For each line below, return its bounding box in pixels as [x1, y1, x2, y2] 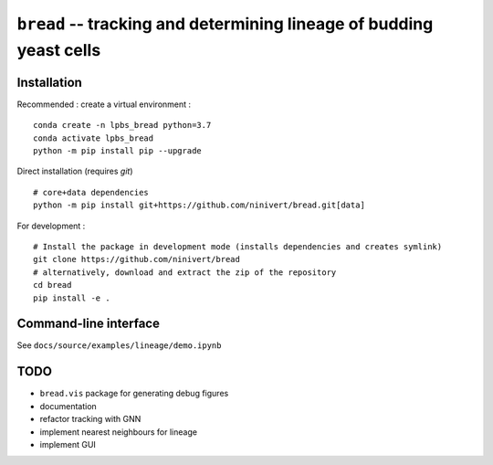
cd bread [33, 280, 72, 291]
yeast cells [16, 39, 101, 60]
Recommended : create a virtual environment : [16, 99, 192, 110]
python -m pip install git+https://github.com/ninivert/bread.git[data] [33, 200, 365, 210]
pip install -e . [33, 292, 110, 303]
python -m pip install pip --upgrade [33, 146, 203, 156]
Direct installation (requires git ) [16, 165, 133, 177]
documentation [39, 400, 98, 411]
